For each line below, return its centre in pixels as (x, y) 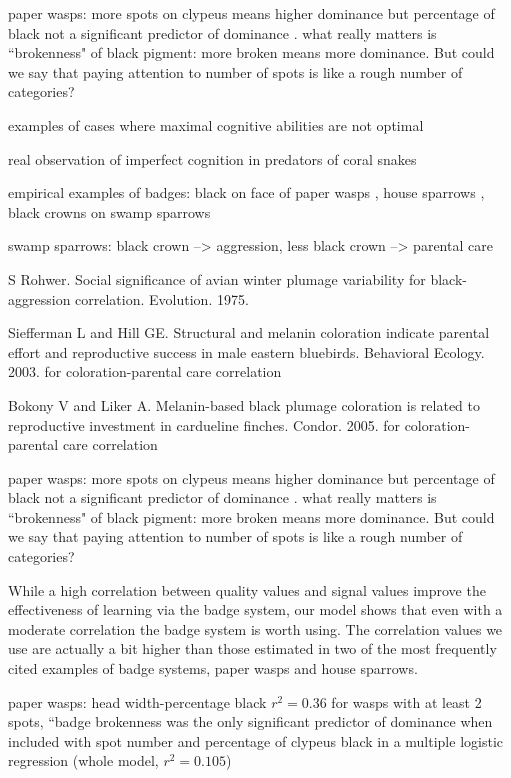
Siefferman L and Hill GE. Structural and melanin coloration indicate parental (249, 332)
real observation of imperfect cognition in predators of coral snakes (212, 158)
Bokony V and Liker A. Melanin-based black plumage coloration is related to (244, 404)
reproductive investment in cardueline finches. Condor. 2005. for (204, 424)
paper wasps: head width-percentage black (137, 701)
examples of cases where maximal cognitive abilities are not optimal (216, 124)
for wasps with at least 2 (406, 701)
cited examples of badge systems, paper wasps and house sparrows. (213, 668)
